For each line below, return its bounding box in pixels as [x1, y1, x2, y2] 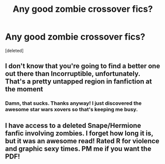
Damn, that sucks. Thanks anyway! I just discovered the [5, 100, 142, 107]
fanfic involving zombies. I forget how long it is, [5, 129, 154, 137]
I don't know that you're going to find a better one [5, 62, 160, 70]
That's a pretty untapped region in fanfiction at [5, 78, 152, 86]
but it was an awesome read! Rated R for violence [5, 137, 160, 145]
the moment [5, 85, 43, 93]
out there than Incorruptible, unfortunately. [5, 70, 140, 78]
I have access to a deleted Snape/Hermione [5, 121, 141, 129]
